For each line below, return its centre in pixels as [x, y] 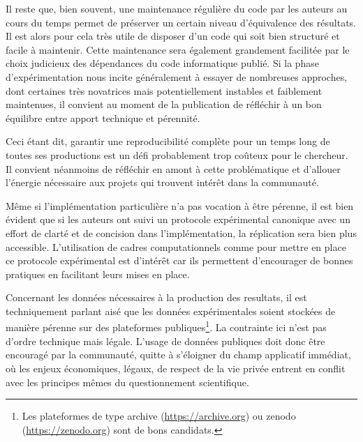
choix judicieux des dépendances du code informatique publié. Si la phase [163, 63]
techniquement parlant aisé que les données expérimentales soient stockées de [171, 311]
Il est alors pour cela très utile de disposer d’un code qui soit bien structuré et [173, 36]
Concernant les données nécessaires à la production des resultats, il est [156, 297]
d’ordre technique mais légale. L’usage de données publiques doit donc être [165, 341]
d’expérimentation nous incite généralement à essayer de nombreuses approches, [177, 76]
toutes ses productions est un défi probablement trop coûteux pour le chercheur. [177, 154]
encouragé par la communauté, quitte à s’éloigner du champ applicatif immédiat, [178, 355]
